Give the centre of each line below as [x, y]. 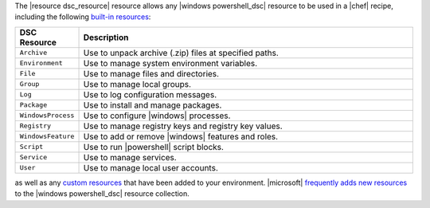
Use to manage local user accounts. [150, 167]
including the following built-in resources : [83, 17]
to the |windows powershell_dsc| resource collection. [102, 194]
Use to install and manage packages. [152, 105]
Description [106, 37]
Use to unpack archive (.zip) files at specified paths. [181, 53]
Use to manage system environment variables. [170, 63]
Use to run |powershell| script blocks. [154, 147]
